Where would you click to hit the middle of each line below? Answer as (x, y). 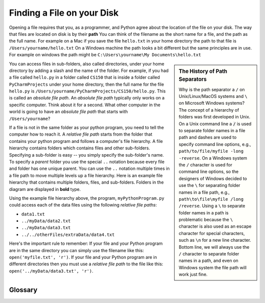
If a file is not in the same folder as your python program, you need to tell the (87, 128)
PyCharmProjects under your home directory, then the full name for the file (87, 84)
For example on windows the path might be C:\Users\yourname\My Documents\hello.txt (105, 55)
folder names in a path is (204, 212)
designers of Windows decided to (213, 178)
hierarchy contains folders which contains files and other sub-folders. (79, 148)
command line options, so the (209, 172)
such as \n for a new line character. (215, 240)
